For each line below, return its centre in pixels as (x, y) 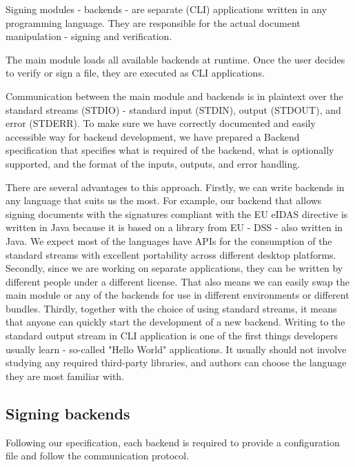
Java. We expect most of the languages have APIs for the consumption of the (169, 240)
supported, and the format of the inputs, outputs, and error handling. (153, 163)
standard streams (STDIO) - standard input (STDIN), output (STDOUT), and (173, 109)
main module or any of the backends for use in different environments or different (177, 295)
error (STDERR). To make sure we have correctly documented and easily (161, 123)
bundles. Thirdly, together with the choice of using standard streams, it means (171, 308)
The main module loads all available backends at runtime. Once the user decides (175, 59)
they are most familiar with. (65, 376)
